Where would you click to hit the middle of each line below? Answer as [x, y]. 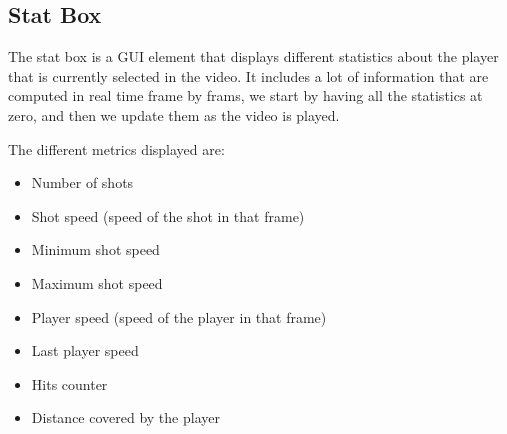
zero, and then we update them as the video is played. [174, 114]
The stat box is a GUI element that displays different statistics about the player [253, 56]
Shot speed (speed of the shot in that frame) [168, 215]
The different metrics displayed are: [116, 148]
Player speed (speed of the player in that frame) [179, 316]
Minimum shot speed [95, 249]
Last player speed [85, 350]
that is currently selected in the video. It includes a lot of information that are [248, 75]
